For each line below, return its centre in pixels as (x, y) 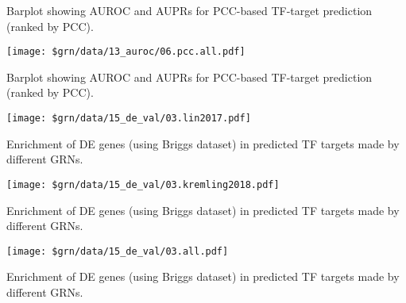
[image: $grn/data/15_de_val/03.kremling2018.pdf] (143, 184)
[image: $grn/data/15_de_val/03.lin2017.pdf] (129, 119)
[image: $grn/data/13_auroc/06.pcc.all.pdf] (126, 52)
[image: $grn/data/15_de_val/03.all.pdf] (118, 251)
